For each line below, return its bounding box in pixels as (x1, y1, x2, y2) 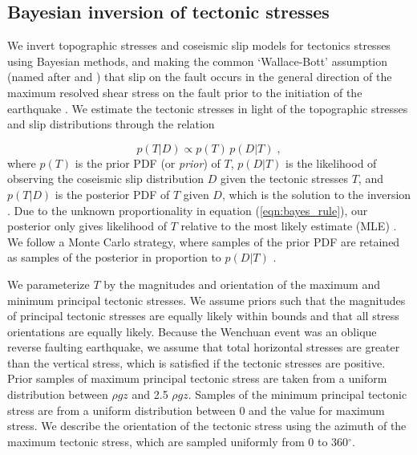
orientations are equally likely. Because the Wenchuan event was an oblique (7, 323, 377, 339)
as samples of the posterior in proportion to (7, 249, 221, 266)
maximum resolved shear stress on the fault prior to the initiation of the (7, 83, 362, 100)
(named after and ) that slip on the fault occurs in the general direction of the (7, 68, 392, 85)
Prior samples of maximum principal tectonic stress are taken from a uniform (7, 370, 387, 387)
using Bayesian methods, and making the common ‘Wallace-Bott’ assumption (7, 52, 388, 69)
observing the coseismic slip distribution (7, 170, 204, 187)
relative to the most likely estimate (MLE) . (180, 217, 397, 234)
